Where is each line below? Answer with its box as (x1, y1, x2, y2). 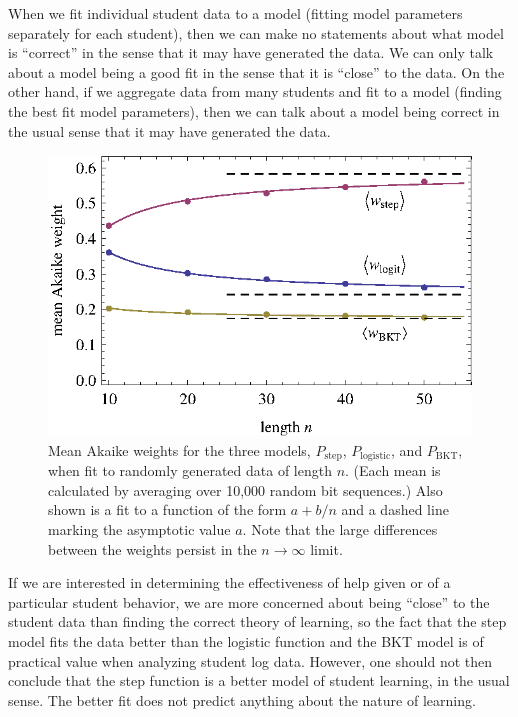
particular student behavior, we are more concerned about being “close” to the (8, 591, 490, 612)
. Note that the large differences (242, 518, 438, 539)
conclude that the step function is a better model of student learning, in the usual (8, 670, 510, 691)
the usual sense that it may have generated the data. (8, 120, 331, 141)
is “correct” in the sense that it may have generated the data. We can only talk (8, 42, 494, 63)
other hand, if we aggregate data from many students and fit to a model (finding (8, 81, 502, 102)
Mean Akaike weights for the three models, (48, 439, 311, 460)
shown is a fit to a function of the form (48, 499, 287, 520)
